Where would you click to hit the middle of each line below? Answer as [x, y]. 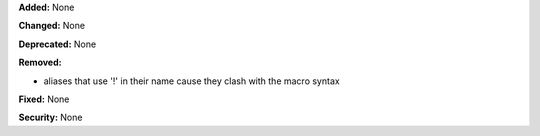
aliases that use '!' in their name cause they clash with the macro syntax [191, 81]
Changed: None [51, 26]
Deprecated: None [57, 44]
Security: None [50, 117]
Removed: [40, 62]
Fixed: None [44, 99]
